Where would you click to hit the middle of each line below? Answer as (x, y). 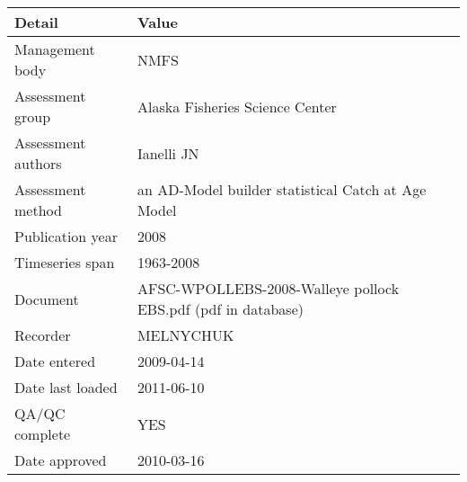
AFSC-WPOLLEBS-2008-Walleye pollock (268, 288)
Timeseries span (65, 262)
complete (43, 434)
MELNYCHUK (185, 335)
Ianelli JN (168, 153)
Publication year (66, 236)
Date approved (61, 460)
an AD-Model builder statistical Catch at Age (282, 189)
